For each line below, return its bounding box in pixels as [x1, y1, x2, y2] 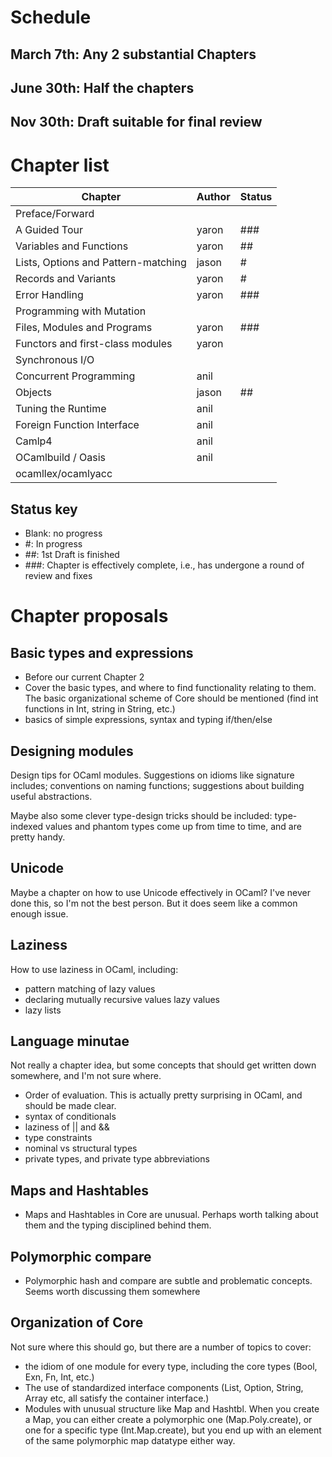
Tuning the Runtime [15, 402, 107, 416]
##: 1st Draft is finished [24, 549, 120, 561]
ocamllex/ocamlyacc [15, 467, 113, 481]
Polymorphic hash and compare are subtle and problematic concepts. [24, 1274, 313, 1286]
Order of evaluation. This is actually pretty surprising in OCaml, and [24, 1089, 303, 1101]
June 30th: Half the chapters [10, 79, 195, 96]
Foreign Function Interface [15, 418, 140, 432]
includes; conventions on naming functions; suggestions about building [10, 779, 305, 791]
